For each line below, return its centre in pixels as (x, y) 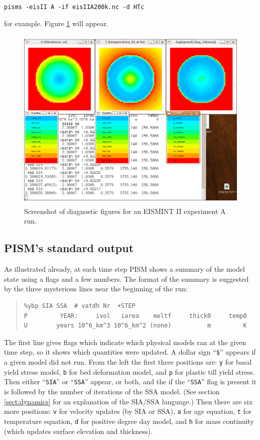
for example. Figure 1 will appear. (56, 23)
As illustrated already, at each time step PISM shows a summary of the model (124, 269)
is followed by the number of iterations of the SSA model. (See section (112, 392)
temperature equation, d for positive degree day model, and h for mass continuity (129, 421)
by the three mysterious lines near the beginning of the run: (96, 289)
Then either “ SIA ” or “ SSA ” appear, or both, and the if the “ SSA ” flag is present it (130, 381)
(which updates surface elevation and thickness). (78, 431)
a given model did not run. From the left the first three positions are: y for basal (128, 362)
